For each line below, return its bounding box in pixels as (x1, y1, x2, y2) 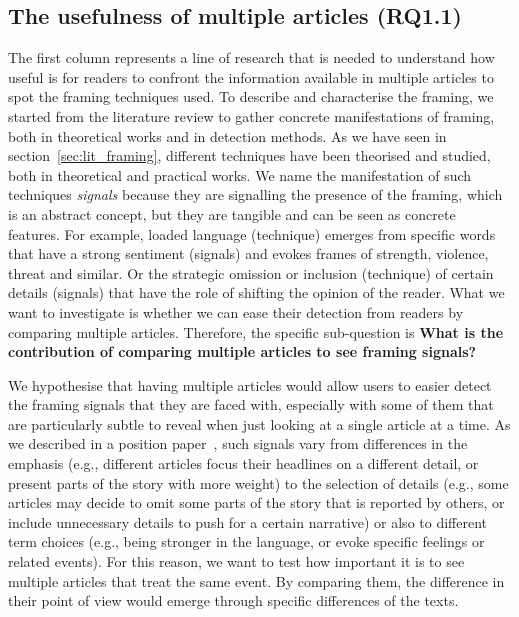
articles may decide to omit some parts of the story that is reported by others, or (8, 492, 505, 513)
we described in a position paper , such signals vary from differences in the (8, 433, 468, 454)
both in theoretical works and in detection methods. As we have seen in (8, 125, 447, 146)
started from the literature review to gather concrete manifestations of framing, (8, 105, 495, 126)
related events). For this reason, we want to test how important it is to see (8, 551, 465, 572)
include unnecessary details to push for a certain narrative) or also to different (8, 511, 487, 532)
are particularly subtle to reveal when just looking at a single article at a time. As (8, 413, 511, 434)
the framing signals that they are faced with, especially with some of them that (8, 394, 494, 415)
